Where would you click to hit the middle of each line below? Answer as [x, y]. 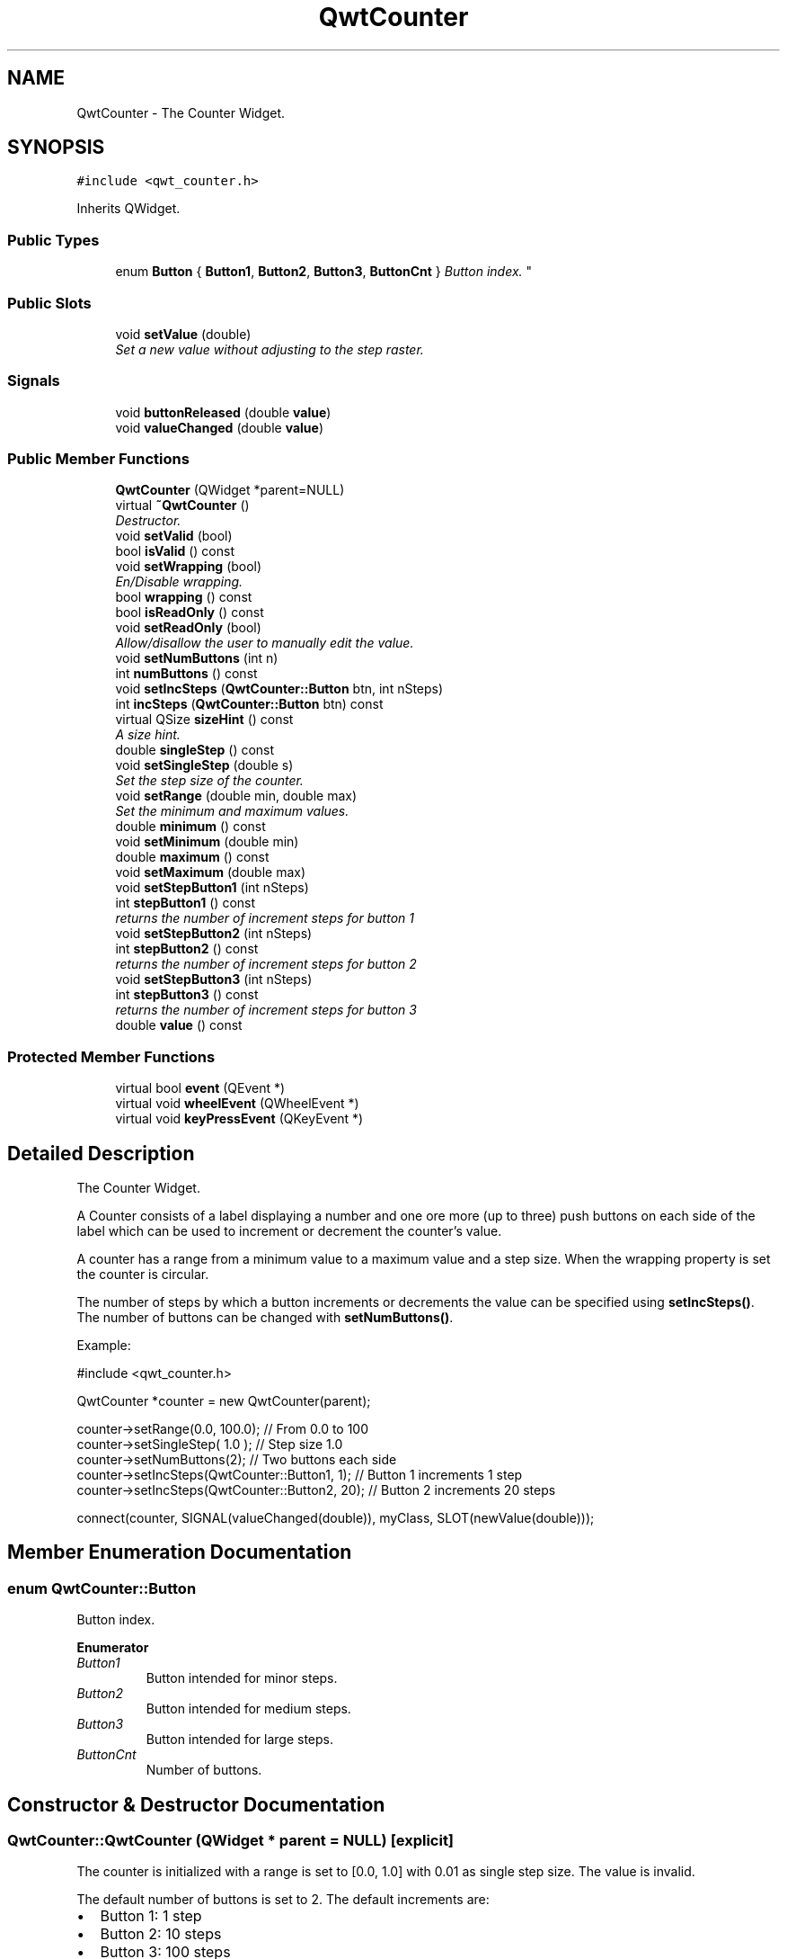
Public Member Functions [98, 459]
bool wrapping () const [184, 597]
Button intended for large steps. [239, 1740]
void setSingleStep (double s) [204, 765]
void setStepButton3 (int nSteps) [214, 979]
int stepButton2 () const [187, 949]
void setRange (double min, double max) [236, 796]
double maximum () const [192, 857]
